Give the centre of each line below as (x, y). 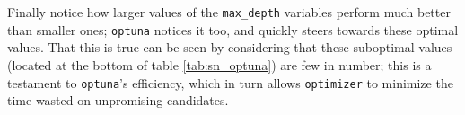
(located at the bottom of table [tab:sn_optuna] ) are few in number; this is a (219, 64)
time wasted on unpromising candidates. (118, 100)
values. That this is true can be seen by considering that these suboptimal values (230, 47)
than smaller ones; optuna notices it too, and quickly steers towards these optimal (233, 29)
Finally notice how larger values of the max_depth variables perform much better (229, 12)
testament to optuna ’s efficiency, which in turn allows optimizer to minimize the (230, 82)
